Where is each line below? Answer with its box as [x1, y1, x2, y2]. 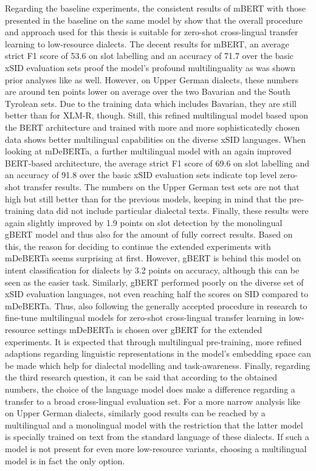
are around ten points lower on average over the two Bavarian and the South [5, 85, 290, 98]
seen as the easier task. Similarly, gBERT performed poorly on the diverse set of [5, 275, 304, 288]
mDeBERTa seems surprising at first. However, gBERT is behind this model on [5, 252, 301, 264]
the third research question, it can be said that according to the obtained [5, 371, 278, 383]
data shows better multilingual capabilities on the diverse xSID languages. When [5, 132, 306, 145]
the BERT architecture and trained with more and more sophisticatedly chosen [5, 120, 300, 133]
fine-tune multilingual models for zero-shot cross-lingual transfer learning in [5, 311, 286, 324]
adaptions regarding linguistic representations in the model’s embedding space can [5, 347, 311, 360]
